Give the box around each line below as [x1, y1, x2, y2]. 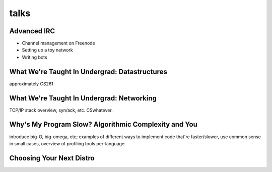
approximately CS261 [9, 81, 54, 87]
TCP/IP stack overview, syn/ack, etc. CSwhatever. [9, 107, 113, 113]
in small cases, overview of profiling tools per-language [9, 140, 125, 146]
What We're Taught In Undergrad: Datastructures [9, 67, 167, 76]
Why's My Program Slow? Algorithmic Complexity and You [9, 120, 197, 129]
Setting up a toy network [22, 47, 73, 53]
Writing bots [22, 54, 47, 60]
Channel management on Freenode [22, 40, 95, 46]
